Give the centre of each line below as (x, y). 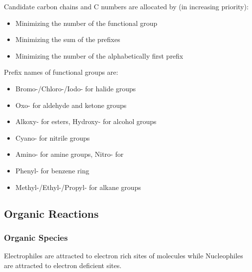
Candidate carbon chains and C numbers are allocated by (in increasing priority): (126, 6)
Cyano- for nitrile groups (53, 137)
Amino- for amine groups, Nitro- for (69, 154)
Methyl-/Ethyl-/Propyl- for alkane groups (78, 187)
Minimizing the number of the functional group (86, 23)
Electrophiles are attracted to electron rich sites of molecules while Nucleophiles (124, 256)
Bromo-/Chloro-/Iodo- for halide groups (76, 88)
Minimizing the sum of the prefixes (68, 39)
